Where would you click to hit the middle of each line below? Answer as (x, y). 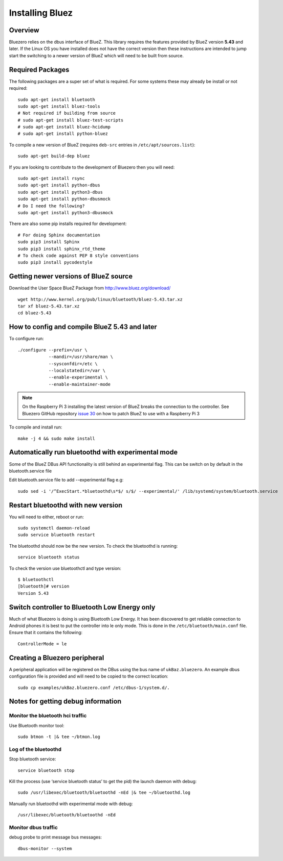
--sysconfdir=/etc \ (73, 364)
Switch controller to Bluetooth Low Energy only (82, 607)
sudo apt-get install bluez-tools (59, 106)
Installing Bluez (41, 13)
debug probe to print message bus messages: (55, 837)
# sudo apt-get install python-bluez (63, 134)
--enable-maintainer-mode (80, 384)
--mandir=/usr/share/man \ (81, 357)
